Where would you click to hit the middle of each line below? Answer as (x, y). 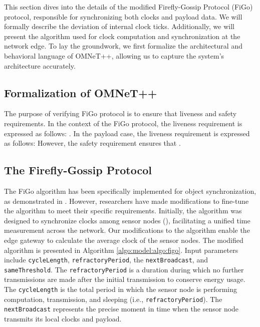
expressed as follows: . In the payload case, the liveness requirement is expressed (127, 133)
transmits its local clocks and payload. (63, 318)
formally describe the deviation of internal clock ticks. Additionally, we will (119, 26)
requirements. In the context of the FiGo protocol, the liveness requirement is (123, 123)
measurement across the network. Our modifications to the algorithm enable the (127, 230)
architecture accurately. (40, 65)
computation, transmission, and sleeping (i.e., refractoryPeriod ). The (113, 299)
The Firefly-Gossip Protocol (78, 170)
